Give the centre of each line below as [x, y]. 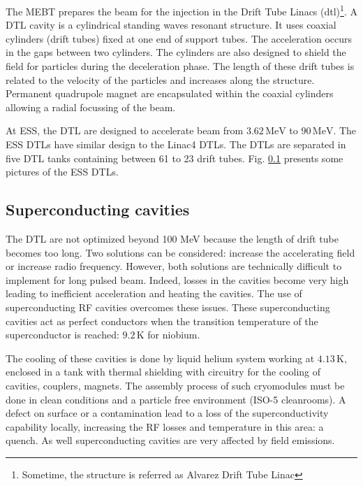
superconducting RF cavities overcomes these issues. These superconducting [168, 307]
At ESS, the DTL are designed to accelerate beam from [125, 130]
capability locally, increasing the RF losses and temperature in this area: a [165, 426]
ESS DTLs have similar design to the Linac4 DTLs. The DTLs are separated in [176, 144]
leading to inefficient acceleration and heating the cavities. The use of [154, 293]
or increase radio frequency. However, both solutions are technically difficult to [174, 266]
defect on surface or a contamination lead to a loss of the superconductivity [167, 413]
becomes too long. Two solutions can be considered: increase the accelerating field [180, 252]
